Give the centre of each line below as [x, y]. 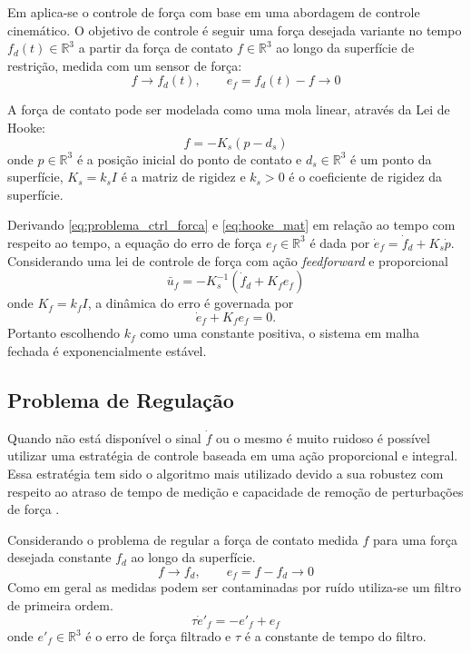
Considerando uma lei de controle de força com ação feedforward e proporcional [228, 260]
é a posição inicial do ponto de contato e [189, 158]
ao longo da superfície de [345, 48]
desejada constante [59, 557]
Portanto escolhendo [64, 333]
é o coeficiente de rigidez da [366, 177]
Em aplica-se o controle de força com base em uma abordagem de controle [214, 12]
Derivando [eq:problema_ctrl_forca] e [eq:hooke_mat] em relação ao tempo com [231, 225]
